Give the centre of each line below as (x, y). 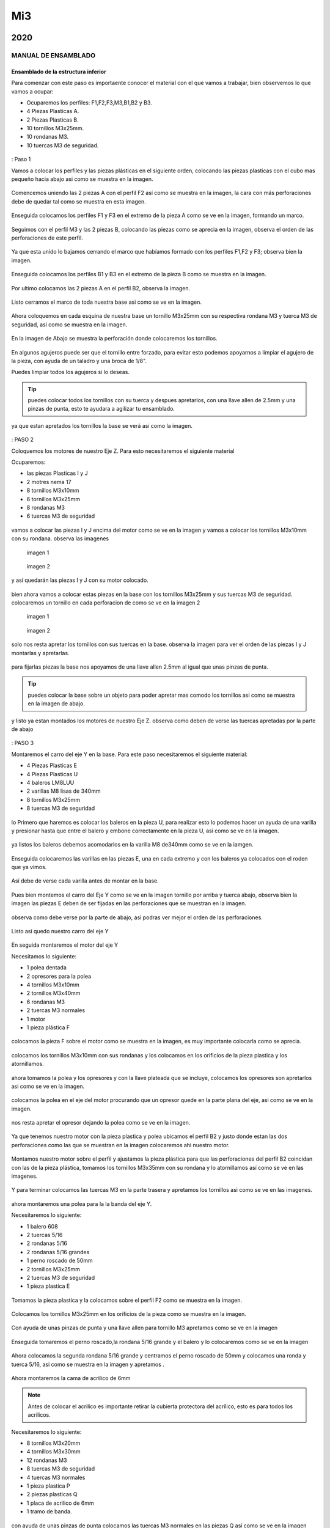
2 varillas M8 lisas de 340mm (64, 791)
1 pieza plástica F (48, 1027)
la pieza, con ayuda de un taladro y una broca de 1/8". (79, 361)
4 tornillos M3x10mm (53, 985)
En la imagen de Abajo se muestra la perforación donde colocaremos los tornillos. (114, 339)
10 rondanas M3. (48, 137)
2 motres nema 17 (49, 482)
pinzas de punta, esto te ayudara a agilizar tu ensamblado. (101, 409)
